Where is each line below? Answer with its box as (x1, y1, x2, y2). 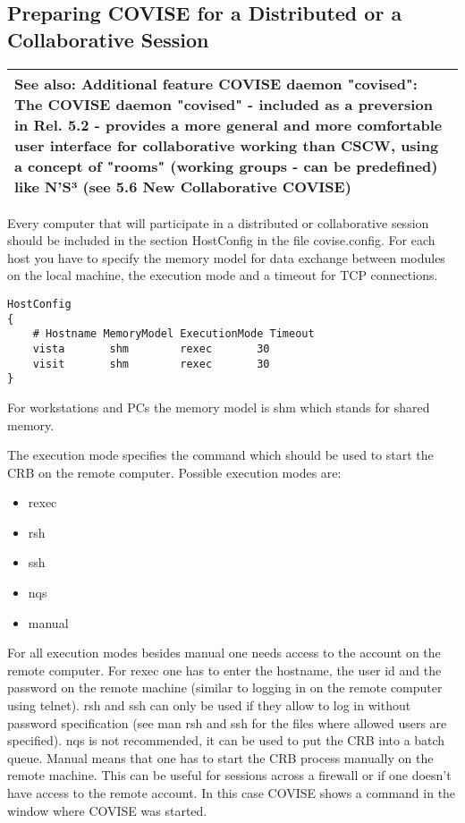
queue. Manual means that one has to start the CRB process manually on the (7, 748, 434, 767)
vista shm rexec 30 (32, 342, 270, 355)
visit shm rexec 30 (32, 357, 270, 370)
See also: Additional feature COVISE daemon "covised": (14, 72, 418, 94)
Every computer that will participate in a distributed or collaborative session (7, 213, 429, 232)
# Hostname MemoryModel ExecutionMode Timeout (32, 327, 315, 341)
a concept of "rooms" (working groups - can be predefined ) (14, 155, 438, 176)
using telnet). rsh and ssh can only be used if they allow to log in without (7, 696, 411, 715)
